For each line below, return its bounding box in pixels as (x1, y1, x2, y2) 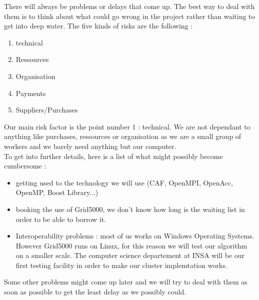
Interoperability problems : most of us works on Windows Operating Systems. (15, 230, 254, 241)
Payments (15, 87, 46, 98)
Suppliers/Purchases (15, 104, 78, 115)
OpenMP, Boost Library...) (15, 187, 98, 197)
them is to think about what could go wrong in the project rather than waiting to (4, 10, 255, 21)
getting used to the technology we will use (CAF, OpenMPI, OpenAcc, (15, 177, 233, 187)
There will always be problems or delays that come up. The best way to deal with (4, 1, 255, 11)
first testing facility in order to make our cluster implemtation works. (15, 259, 227, 270)
